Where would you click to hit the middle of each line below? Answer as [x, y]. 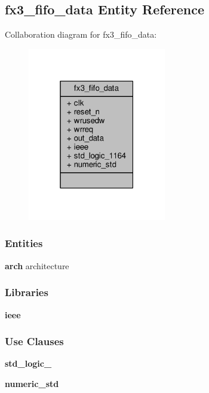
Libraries [27, 292]
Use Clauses [34, 341]
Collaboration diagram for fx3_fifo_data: [81, 34]
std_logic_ [28, 363]
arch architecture [37, 265]
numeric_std [32, 383]
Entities [24, 243]
